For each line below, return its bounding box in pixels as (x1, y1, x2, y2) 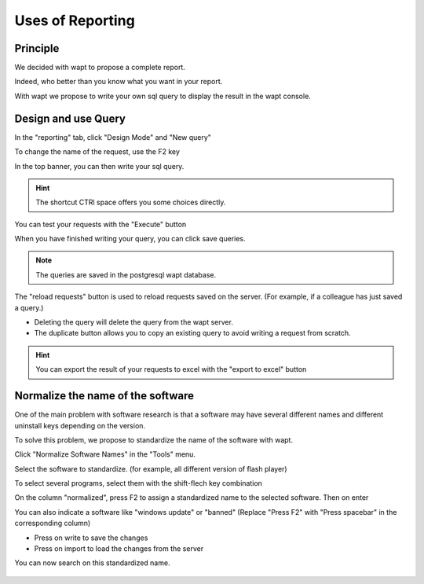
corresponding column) (14, 519, 91, 528)
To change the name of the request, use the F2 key (14, 147, 181, 156)
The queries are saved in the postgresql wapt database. (35, 270, 216, 279)
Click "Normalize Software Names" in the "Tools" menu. (14, 450, 196, 459)
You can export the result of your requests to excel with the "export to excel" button (35, 365, 307, 374)
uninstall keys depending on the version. (14, 421, 145, 430)
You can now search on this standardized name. (14, 558, 170, 567)
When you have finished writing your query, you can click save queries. (14, 234, 247, 244)
